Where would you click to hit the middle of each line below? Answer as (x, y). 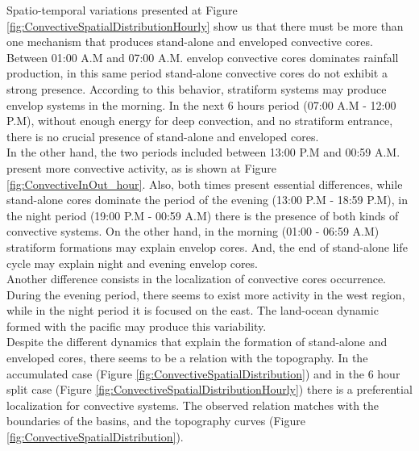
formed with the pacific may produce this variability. (137, 326)
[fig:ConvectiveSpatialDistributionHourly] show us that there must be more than (205, 25)
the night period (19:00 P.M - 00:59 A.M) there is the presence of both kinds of (203, 215)
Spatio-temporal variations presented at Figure (122, 10)
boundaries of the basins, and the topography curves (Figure (156, 421)
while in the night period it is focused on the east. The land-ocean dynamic (193, 310)
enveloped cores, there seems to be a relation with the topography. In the (187, 358)
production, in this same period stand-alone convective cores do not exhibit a (197, 73)
